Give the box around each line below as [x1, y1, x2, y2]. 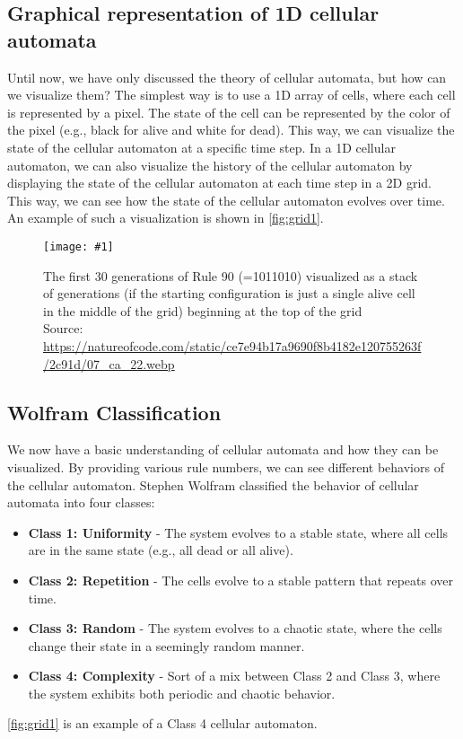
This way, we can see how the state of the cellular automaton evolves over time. [7, 190, 445, 209]
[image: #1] [43, 240, 114, 253]
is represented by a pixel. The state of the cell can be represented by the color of [7, 102, 450, 121]
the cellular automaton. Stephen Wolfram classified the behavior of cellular [7, 475, 419, 494]
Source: [43, 319, 83, 338]
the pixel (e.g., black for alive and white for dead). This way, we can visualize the [7, 120, 455, 139]
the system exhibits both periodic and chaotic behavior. [28, 683, 336, 702]
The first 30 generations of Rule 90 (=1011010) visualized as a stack [43, 266, 418, 285]
